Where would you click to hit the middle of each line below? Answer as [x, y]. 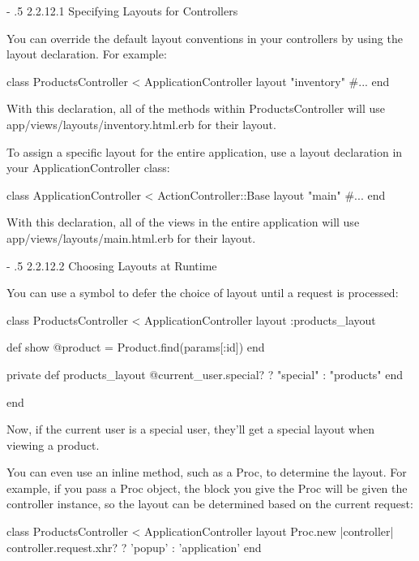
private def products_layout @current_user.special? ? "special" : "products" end [205, 374]
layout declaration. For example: [87, 54]
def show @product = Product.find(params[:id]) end [136, 347]
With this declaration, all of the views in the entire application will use [183, 222]
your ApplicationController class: [88, 168]
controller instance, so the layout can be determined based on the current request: [210, 504]
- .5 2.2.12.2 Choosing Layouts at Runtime [112, 265]
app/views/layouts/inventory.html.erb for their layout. [141, 124]
